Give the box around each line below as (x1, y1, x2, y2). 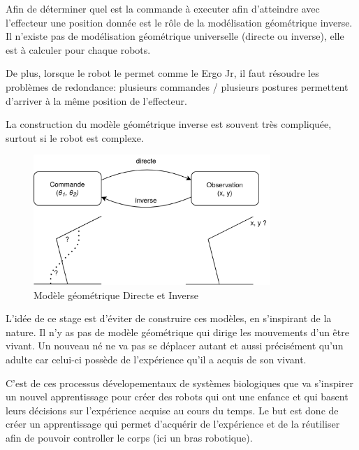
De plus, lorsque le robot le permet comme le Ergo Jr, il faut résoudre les (6, 66, 319, 80)
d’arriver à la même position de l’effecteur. (6, 93, 187, 108)
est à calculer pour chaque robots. (6, 42, 151, 57)
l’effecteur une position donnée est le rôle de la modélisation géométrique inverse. (6, 15, 353, 29)
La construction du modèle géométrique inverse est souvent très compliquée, (6, 117, 332, 131)
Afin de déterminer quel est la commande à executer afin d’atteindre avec (6, 1, 320, 15)
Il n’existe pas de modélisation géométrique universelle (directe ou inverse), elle (6, 29, 344, 43)
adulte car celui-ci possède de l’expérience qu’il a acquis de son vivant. (6, 351, 307, 366)
